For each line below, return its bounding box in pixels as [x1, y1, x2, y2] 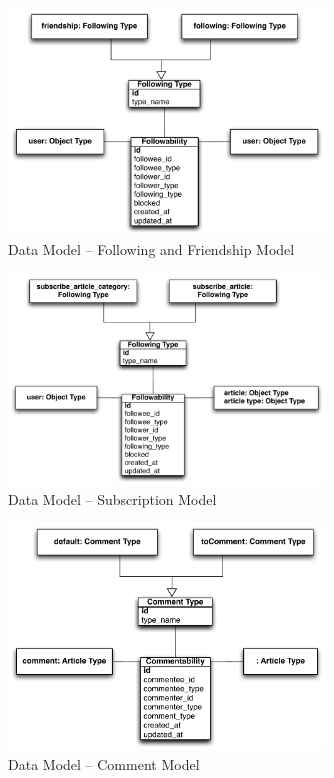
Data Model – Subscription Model [8, 488, 217, 509]
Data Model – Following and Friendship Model [8, 239, 295, 260]
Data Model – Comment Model [8, 753, 200, 774]
